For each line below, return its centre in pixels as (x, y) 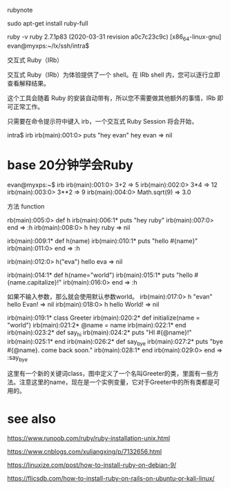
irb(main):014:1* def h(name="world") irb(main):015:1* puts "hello (100, 275)
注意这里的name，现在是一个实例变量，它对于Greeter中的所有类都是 (116, 382)
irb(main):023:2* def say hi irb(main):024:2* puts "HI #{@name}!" (99, 333)
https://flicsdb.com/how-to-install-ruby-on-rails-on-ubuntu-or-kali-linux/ (111, 479)
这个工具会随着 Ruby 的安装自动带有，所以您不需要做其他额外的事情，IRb (112, 98)
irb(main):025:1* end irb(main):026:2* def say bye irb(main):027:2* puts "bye (115, 342)
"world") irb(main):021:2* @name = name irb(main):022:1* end (97, 325)
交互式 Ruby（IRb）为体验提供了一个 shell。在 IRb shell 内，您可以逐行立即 (114, 75)
